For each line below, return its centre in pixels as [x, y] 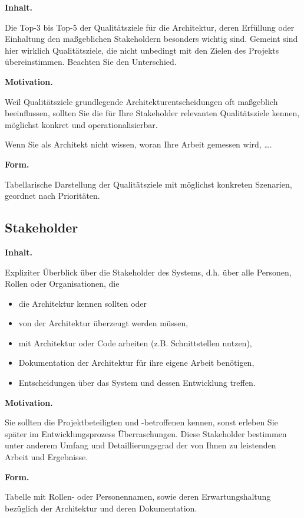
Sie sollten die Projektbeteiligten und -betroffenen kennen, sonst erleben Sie [141, 422]
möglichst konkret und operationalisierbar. [81, 124]
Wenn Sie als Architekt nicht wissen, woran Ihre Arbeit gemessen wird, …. [138, 144]
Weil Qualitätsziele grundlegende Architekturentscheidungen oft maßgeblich [141, 101]
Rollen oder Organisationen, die [62, 283]
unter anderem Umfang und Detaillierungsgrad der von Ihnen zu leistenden [141, 445]
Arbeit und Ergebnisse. [47, 457]
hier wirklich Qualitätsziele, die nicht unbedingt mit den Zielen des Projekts [142, 50]
